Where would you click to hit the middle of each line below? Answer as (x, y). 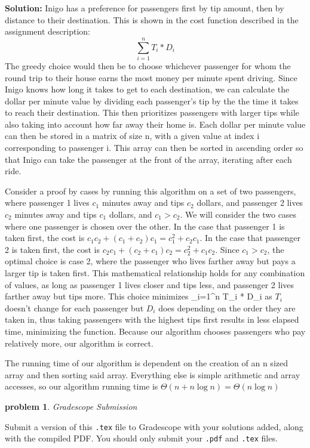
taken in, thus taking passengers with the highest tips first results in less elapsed (152, 319)
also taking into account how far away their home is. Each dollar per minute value (155, 124)
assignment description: (47, 31)
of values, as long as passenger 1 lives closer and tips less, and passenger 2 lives (150, 284)
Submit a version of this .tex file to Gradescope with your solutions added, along (154, 426)
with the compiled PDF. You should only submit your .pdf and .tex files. (141, 438)
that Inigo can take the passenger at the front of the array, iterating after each (148, 159)
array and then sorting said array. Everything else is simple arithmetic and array (153, 374)
